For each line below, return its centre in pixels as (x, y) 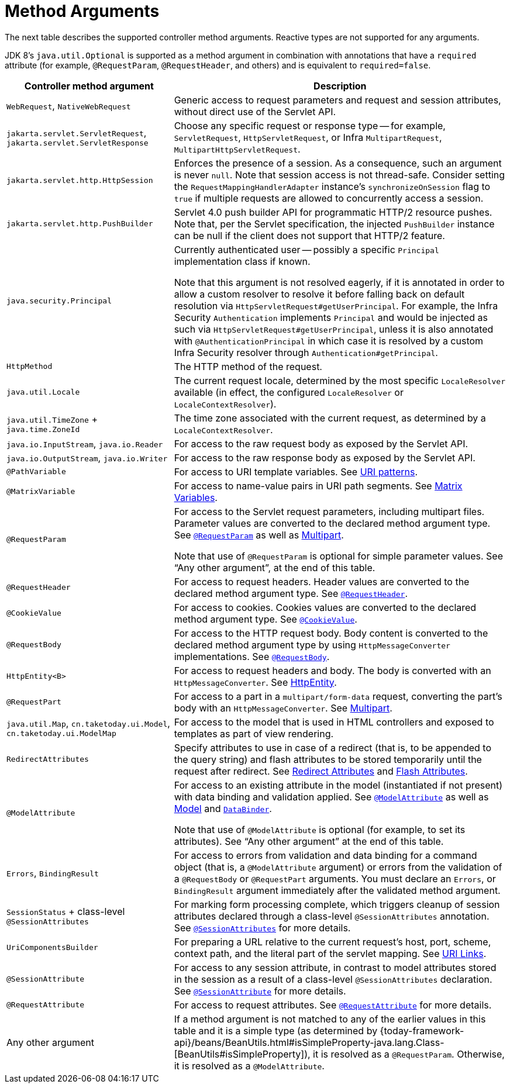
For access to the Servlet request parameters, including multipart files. (329, 511)
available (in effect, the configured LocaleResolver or (289, 392)
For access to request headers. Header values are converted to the (322, 581)
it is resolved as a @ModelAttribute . (249, 1065)
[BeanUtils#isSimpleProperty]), (242, 1054)
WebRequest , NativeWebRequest (69, 106)
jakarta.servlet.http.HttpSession (80, 181)
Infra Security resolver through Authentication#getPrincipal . (306, 352)
